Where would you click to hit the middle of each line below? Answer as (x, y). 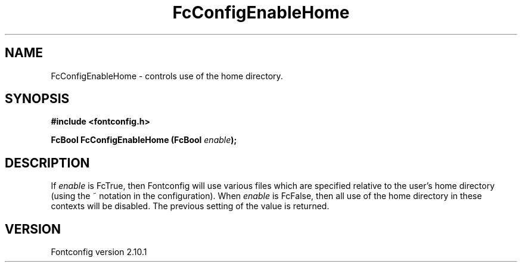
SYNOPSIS (37, 99)
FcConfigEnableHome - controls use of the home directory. (167, 76)
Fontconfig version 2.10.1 (99, 252)
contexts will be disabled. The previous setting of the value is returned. (190, 206)
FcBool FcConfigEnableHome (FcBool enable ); (144, 140)
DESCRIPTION (47, 163)
